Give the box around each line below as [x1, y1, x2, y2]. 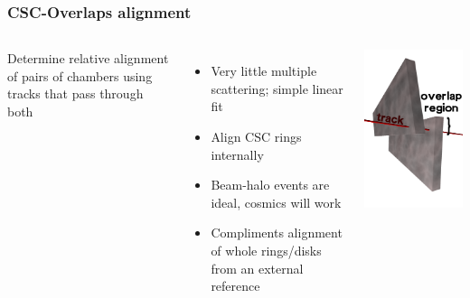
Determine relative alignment [7, 49, 169, 68]
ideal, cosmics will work [211, 192, 342, 211]
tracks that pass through [7, 84, 144, 103]
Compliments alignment [211, 223, 343, 242]
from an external [211, 258, 304, 277]
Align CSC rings [211, 127, 302, 145]
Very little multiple [211, 61, 317, 80]
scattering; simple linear [211, 79, 343, 98]
